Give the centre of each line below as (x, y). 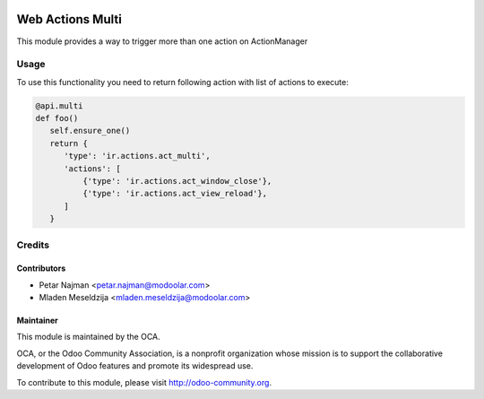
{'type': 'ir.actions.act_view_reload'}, (175, 194)
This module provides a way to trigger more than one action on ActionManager (162, 41)
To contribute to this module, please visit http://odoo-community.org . (144, 382)
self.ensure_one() (90, 131)
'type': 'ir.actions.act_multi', (137, 156)
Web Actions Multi (69, 19)
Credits (33, 245)
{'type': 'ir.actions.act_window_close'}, (177, 181)
